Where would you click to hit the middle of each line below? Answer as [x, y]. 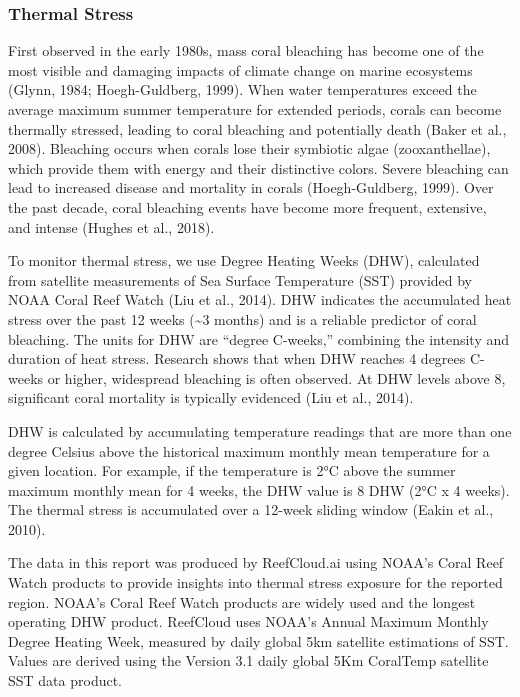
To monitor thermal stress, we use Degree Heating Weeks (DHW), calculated [244, 260]
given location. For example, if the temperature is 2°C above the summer [232, 470]
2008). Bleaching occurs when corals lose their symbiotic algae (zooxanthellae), [249, 148]
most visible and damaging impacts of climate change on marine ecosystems [240, 69]
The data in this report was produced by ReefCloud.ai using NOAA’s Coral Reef [256, 562]
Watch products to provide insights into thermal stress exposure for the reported [255, 582]
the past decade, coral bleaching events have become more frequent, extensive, [247, 206]
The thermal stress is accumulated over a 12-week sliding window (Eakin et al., [251, 509]
